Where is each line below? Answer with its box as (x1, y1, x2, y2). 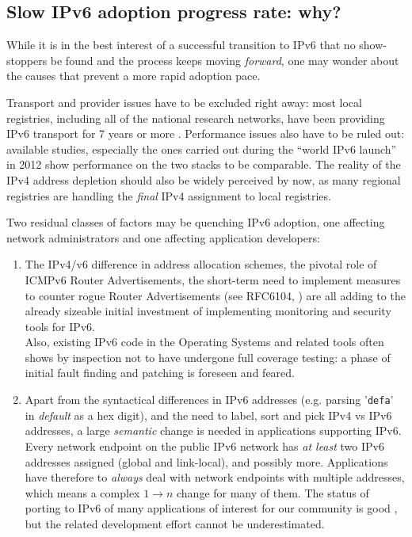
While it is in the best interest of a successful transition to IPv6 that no (6, 36, 356, 53)
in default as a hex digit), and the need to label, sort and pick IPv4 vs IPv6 (25, 406, 392, 423)
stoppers (6, 51, 48, 68)
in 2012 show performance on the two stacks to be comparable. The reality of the (6, 156, 401, 173)
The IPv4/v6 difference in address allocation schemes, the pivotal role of (25, 256, 377, 272)
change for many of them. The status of (176, 484, 369, 501)
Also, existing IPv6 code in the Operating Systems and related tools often (25, 333, 384, 350)
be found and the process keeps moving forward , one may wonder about (50, 51, 399, 68)
